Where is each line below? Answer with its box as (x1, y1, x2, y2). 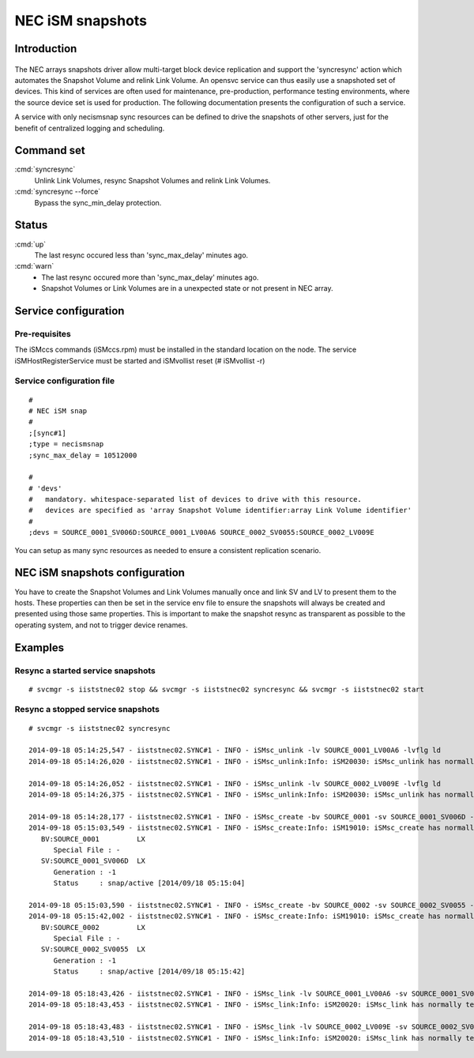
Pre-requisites (14, 328, 71, 339)
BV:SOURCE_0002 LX (40, 923, 146, 932)
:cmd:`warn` (14, 262, 55, 271)
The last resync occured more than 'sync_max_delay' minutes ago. (41, 273, 259, 282)
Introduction (14, 42, 77, 55)
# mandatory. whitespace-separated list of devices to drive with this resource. (28, 495, 363, 504)
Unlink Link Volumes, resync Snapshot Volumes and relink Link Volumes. (34, 175, 271, 185)
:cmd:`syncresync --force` (14, 186, 101, 197)
